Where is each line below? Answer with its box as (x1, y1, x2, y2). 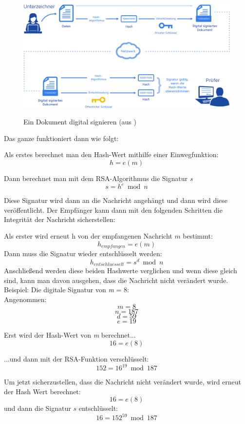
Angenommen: (4, 294, 47, 304)
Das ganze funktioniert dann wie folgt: (4, 133, 119, 143)
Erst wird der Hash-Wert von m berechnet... (4, 330, 136, 340)
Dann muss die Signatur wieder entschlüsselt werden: (4, 248, 162, 258)
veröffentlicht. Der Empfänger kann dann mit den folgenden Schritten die (4, 204, 223, 215)
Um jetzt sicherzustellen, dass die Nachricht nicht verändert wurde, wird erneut (4, 377, 242, 387)
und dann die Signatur (4, 403, 71, 413)
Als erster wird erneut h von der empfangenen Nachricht (4, 230, 172, 241)
